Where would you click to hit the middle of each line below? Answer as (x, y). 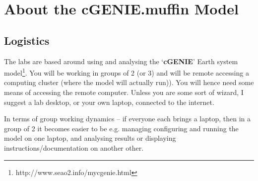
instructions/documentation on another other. (74, 147)
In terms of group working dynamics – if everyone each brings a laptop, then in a (128, 119)
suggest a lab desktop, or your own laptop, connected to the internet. (109, 102)
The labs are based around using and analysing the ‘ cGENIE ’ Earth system (121, 61)
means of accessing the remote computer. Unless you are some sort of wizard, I (124, 92)
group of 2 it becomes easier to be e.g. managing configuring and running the (121, 128)
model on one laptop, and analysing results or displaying (90, 138)
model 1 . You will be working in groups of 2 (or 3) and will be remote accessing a (127, 72)
